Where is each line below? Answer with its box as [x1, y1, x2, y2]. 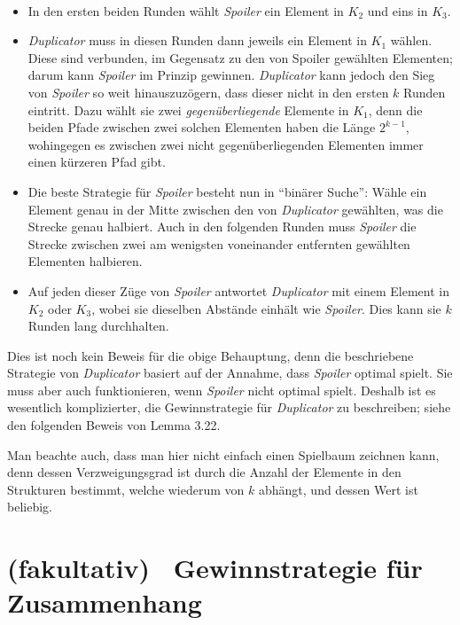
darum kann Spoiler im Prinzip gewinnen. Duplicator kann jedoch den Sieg [27, 66, 435, 84]
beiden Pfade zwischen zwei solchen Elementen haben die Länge [27, 118, 376, 137]
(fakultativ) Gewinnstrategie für [7, 550, 423, 586]
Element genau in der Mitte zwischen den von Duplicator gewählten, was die [27, 199, 443, 218]
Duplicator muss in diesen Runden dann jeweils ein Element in [27, 31, 367, 50]
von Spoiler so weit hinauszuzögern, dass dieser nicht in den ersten [27, 82, 389, 101]
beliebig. [7, 497, 52, 516]
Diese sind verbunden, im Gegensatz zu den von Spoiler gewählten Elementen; [27, 48, 453, 66]
